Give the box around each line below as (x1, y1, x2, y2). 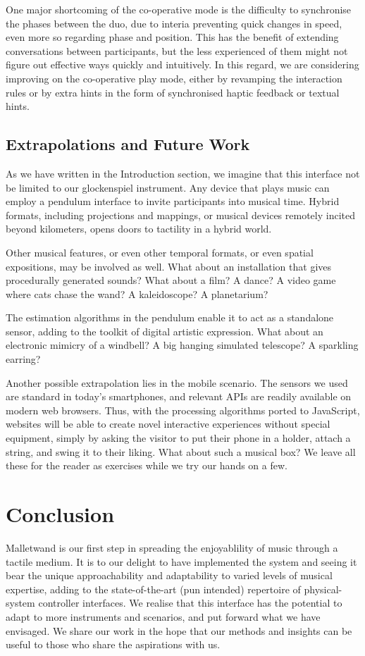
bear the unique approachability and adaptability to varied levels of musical (6, 568, 333, 583)
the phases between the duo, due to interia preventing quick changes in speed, (6, 16, 342, 30)
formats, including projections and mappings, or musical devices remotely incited (6, 207, 356, 222)
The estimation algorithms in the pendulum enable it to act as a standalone (6, 310, 334, 325)
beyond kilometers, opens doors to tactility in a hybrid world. (6, 221, 272, 236)
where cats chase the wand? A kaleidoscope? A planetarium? (6, 286, 268, 301)
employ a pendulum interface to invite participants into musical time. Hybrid (6, 194, 340, 209)
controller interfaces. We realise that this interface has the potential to (38, 595, 342, 610)
